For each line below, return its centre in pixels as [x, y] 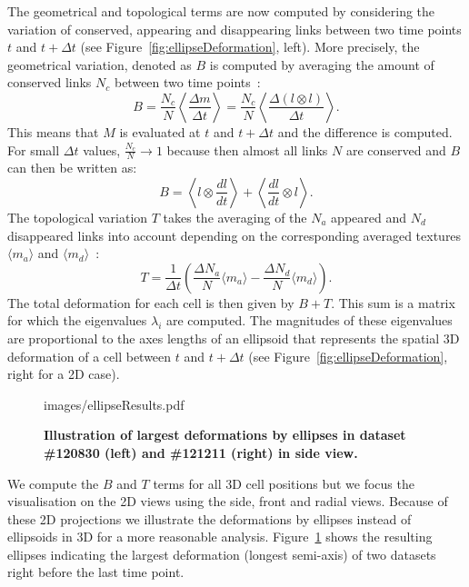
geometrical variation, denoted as [100, 64]
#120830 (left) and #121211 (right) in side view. [201, 452]
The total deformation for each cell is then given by [151, 302]
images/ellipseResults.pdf [114, 404]
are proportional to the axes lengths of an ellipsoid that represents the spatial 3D [234, 338]
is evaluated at [160, 131]
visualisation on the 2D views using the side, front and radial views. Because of [228, 501]
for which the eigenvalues [77, 320]
